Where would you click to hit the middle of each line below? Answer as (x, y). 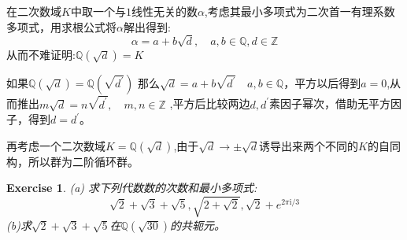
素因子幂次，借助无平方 (330, 103)
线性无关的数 (164, 11)
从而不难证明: (41, 55)
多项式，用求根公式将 (61, 26)
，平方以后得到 (322, 83)
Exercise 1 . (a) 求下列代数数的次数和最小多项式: (132, 188)
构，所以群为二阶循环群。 (72, 161)
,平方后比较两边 (210, 103)
